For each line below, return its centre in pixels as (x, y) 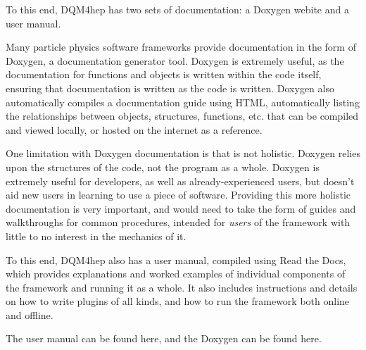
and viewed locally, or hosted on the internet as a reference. (134, 129)
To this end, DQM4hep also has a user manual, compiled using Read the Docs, (176, 260)
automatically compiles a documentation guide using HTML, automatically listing (183, 102)
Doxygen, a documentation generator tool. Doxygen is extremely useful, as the (175, 60)
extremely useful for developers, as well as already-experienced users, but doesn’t (180, 181)
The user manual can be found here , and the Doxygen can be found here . (164, 338)
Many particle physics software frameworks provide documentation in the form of (181, 47)
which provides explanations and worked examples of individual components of (176, 274)
